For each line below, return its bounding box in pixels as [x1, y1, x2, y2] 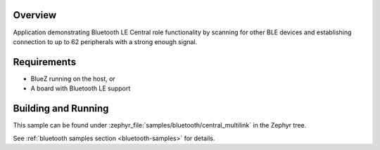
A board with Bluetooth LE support [30, 84, 131, 93]
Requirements [13, 56, 77, 68]
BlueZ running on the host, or [30, 74, 115, 83]
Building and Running [13, 102, 109, 115]
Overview [13, 9, 57, 21]
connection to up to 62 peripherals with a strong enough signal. [13, 37, 198, 46]
